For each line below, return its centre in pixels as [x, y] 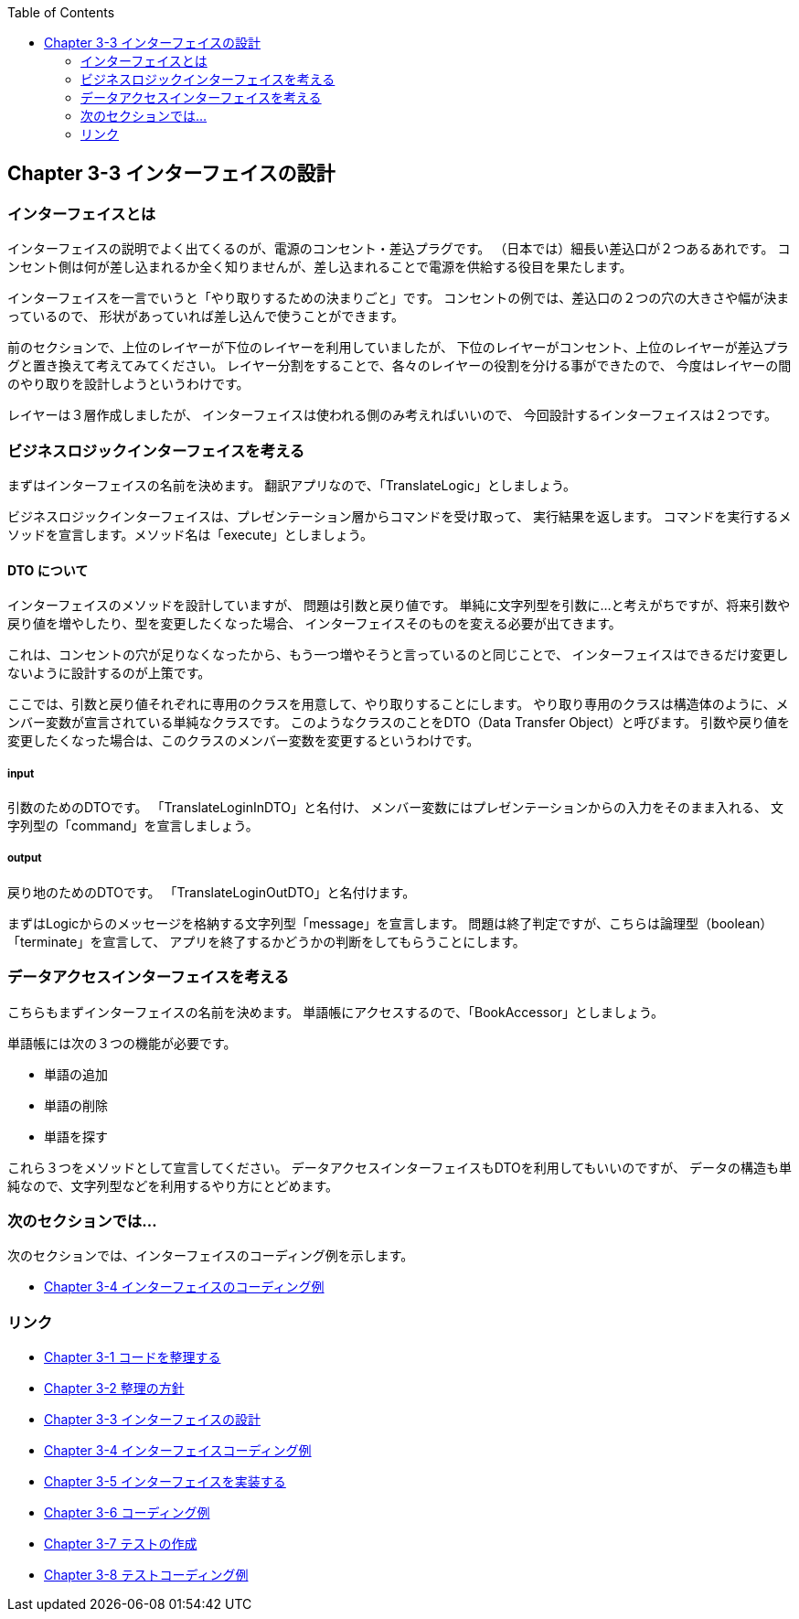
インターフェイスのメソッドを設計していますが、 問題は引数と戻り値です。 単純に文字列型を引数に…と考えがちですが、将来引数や [399, 606]
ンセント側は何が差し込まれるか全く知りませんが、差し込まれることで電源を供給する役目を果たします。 [320, 267]
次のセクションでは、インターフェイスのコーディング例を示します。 [211, 1256]
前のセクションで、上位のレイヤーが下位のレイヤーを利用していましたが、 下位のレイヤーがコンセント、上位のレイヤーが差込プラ [398, 348]
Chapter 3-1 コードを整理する [133, 1357]
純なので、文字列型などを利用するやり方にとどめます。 [173, 1185]
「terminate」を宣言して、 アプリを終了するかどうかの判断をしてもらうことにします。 [266, 941]
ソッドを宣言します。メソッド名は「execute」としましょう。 [190, 534]
